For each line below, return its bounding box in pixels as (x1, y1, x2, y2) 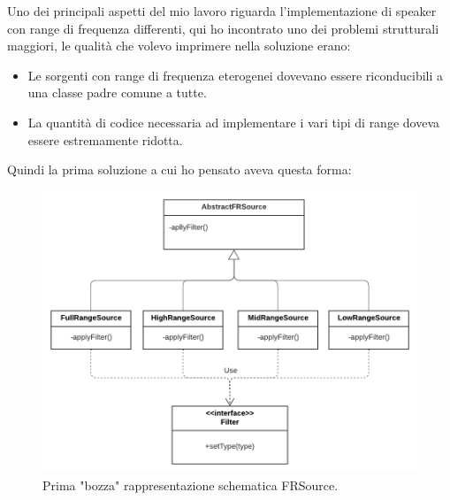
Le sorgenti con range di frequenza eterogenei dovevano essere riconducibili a (27, 65, 444, 84)
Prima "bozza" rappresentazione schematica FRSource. (42, 475, 339, 494)
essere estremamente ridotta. (27, 130, 183, 149)
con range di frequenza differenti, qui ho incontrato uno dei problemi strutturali (7, 19, 439, 37)
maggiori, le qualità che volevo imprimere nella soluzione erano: (7, 36, 351, 55)
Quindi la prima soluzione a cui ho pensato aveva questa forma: (7, 160, 352, 179)
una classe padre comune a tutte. (27, 83, 207, 102)
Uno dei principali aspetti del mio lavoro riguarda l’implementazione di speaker (7, 2, 437, 19)
